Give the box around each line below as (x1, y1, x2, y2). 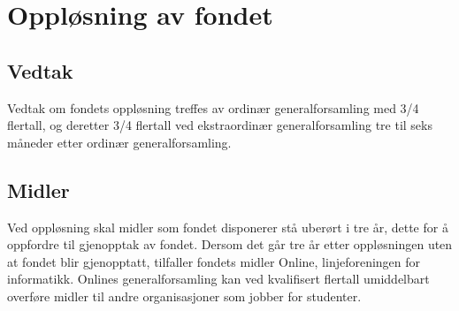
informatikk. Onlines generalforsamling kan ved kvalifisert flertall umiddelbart (7, 269, 430, 288)
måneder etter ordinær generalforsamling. (7, 133, 232, 151)
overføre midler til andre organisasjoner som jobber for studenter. (7, 286, 362, 305)
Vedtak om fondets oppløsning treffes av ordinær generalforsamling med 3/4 (7, 98, 419, 117)
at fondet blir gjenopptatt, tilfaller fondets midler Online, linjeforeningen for (7, 252, 421, 270)
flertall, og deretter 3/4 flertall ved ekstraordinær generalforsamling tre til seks (7, 116, 432, 134)
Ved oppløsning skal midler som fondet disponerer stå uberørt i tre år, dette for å (7, 217, 448, 236)
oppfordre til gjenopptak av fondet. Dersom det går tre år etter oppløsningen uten (7, 235, 453, 254)
